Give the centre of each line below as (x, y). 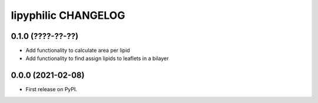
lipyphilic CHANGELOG (68, 15)
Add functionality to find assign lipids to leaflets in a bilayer (97, 58)
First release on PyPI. (52, 89)
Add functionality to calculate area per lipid (78, 51)
